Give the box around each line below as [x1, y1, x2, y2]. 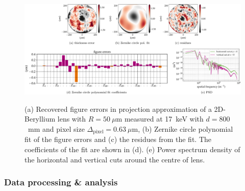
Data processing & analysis [4, 176, 118, 188]
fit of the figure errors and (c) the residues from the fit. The [24, 134, 212, 145]
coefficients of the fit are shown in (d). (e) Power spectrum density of [24, 144, 240, 155]
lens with [57, 113, 86, 124]
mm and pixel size [28, 124, 85, 134]
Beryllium [24, 113, 56, 124]
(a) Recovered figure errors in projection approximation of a [24, 103, 212, 114]
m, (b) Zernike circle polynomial [132, 124, 233, 134]
